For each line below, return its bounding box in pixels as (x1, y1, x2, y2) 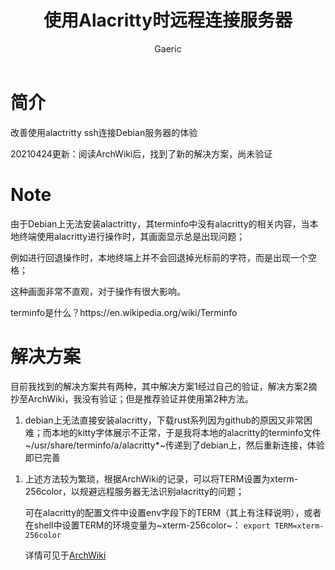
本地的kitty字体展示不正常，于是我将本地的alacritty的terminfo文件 (51, 426, 322, 438)
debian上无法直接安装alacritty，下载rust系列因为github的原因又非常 (24, 414, 305, 426)
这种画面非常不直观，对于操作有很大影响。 (10, 285, 186, 297)
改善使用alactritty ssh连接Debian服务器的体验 (10, 126, 198, 138)
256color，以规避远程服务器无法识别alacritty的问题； (24, 485, 245, 497)
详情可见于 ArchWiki (24, 549, 107, 561)
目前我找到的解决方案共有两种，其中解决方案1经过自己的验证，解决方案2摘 (10, 380, 318, 392)
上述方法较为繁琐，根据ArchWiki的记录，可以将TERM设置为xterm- (24, 472, 299, 485)
